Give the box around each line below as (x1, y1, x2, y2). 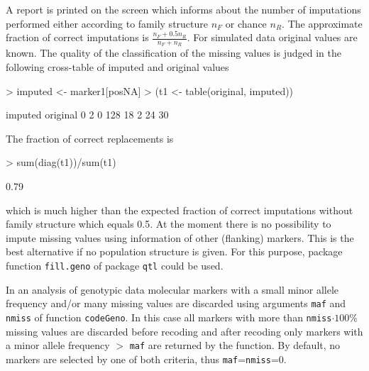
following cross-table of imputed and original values (6, 60, 229, 74)
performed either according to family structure (6, 16, 208, 31)
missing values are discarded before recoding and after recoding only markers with (6, 323, 363, 338)
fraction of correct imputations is (6, 30, 149, 45)
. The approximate (282, 16, 363, 31)
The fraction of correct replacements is (6, 131, 174, 145)
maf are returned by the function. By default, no (129, 338, 341, 353)
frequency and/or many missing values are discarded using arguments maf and (6, 296, 346, 311)
